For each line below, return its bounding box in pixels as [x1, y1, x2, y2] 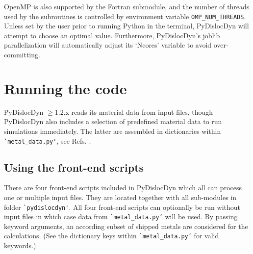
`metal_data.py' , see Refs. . [4, 135, 91, 146]
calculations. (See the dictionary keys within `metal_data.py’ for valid [4, 230, 219, 241]
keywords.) [4, 240, 36, 251]
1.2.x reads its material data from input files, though [54, 106, 213, 117]
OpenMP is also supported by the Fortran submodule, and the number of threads [4, 1, 250, 11]
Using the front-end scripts [4, 159, 144, 175]
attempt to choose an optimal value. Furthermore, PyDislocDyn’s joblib [4, 30, 220, 40]
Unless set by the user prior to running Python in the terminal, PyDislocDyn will [4, 21, 249, 31]
